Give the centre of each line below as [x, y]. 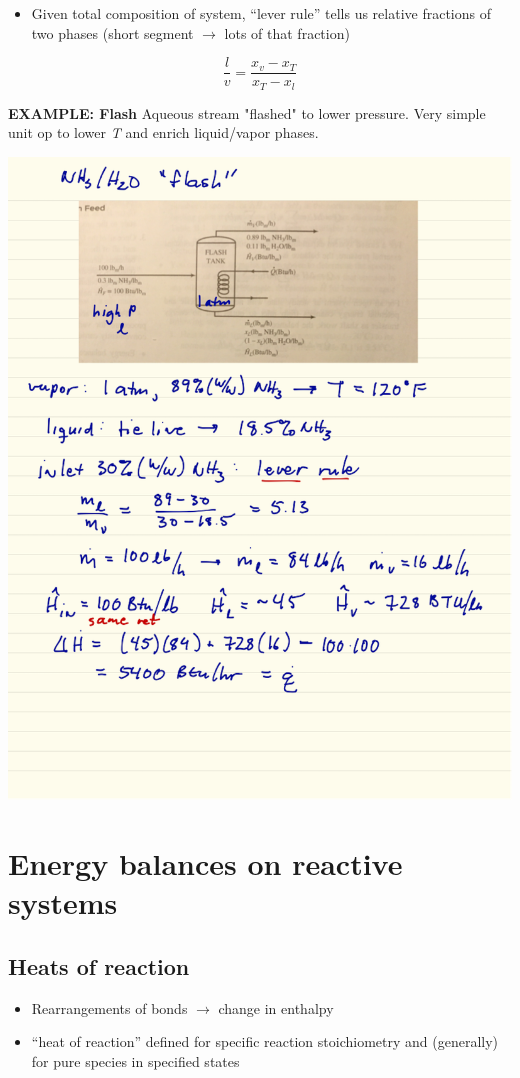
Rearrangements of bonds [109, 1007]
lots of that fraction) [287, 32]
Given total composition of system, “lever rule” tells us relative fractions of [261, 13]
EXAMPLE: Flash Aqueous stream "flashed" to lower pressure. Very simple [247, 112]
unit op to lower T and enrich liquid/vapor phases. [163, 132]
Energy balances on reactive [205, 863]
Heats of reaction [99, 965]
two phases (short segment [112, 32]
